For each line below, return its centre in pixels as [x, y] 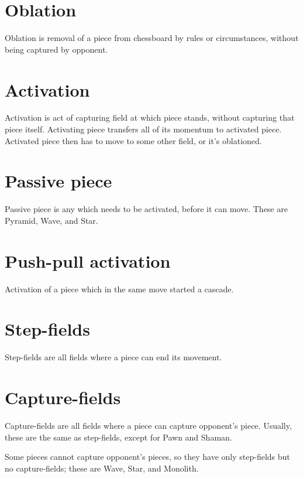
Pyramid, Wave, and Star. [51, 220]
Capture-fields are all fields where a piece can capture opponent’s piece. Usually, [148, 426]
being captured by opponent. [56, 49]
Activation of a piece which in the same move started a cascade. [119, 288]
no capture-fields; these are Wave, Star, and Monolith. [102, 468]
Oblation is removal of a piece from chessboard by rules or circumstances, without [152, 38]
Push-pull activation [88, 260]
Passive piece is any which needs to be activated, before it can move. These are [146, 209]
